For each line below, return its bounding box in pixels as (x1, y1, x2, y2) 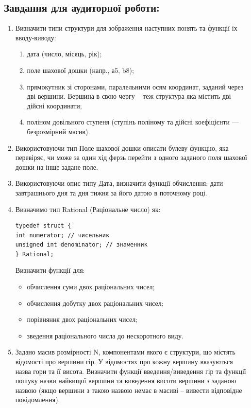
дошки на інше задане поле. (15, 161, 98, 172)
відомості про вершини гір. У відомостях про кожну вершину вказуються (15, 356, 233, 367)
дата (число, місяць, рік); (27, 49, 102, 59)
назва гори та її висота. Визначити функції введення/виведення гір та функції (15, 366, 246, 376)
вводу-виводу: (15, 32, 56, 42)
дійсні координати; (27, 100, 82, 110)
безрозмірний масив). (27, 126, 90, 136)
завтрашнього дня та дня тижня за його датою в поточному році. (15, 187, 207, 197)
